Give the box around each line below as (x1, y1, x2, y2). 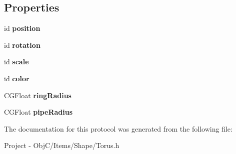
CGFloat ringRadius (4, 90, 71, 100)
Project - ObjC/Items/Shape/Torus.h (4, 140, 119, 151)
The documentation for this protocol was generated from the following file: (4, 123, 232, 134)
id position (4, 23, 40, 33)
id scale (4, 56, 29, 67)
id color (4, 73, 29, 83)
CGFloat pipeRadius (4, 107, 73, 117)
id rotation (4, 39, 40, 50)
